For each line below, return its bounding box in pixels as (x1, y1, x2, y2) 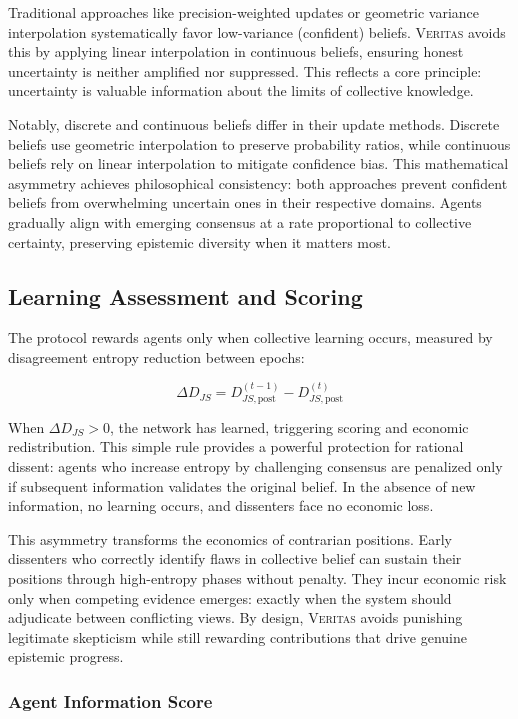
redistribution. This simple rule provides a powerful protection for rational (8, 436, 464, 457)
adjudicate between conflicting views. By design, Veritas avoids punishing (8, 607, 463, 628)
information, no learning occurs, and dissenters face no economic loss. (8, 495, 434, 516)
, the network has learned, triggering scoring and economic (110, 416, 469, 437)
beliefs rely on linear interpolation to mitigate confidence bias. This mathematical (8, 153, 509, 174)
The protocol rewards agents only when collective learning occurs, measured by (8, 327, 493, 348)
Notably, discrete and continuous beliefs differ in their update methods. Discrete (8, 113, 500, 134)
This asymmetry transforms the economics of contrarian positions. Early (8, 528, 452, 549)
